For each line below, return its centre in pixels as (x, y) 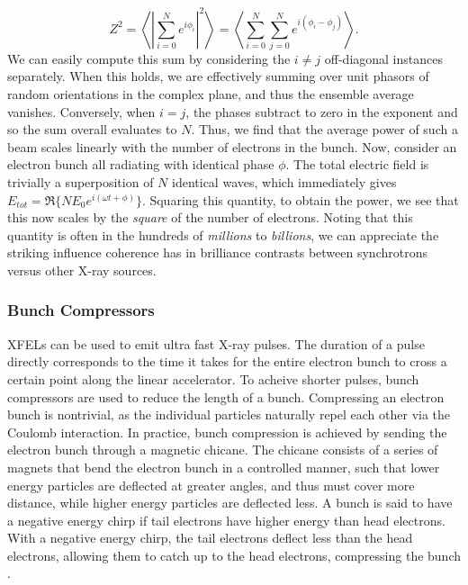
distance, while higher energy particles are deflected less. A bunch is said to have (230, 503)
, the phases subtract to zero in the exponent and (322, 111)
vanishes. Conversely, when (81, 111)
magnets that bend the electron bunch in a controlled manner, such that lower (224, 467)
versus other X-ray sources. (82, 270)
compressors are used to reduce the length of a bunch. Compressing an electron (226, 396)
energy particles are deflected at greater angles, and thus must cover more (211, 485)
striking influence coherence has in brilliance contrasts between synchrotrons (217, 252)
